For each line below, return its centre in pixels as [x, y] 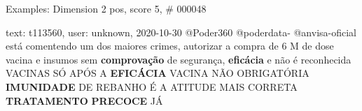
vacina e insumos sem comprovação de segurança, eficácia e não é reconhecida [179, 59]
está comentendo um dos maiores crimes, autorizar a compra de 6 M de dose [170, 46]
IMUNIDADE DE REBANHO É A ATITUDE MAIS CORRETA [152, 86]
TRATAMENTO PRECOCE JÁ [84, 100]
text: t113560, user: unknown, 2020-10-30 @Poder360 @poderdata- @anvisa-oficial [181, 32]
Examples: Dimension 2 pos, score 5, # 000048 [106, 8]
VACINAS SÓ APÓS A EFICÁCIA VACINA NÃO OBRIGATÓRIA [158, 73]
